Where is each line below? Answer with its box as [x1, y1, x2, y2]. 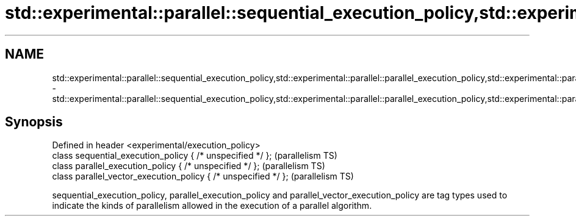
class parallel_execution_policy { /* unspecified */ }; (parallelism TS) [52, 161, 325, 172]
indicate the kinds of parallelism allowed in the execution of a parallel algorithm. [52, 200, 372, 211]
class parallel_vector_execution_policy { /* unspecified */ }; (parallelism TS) [52, 171, 354, 182]
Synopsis [5, 114, 63, 130]
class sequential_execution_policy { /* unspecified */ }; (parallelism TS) [52, 150, 337, 161]
